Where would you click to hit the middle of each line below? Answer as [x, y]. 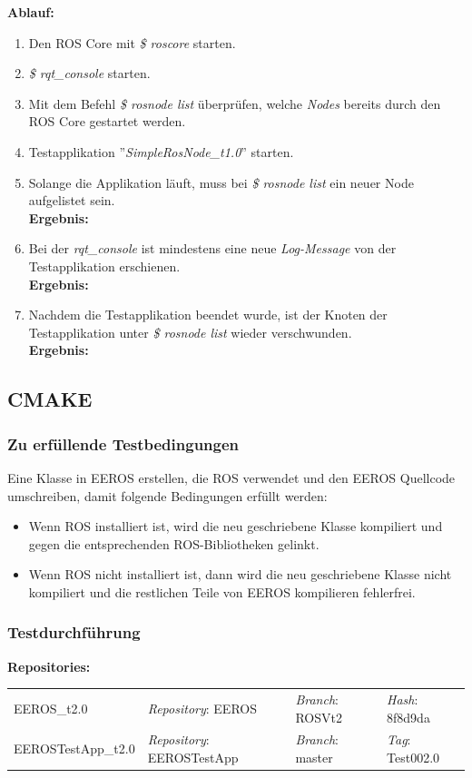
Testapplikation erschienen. [104, 266]
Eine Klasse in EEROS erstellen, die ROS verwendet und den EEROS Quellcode [231, 477]
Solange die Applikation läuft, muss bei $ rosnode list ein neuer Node [221, 182]
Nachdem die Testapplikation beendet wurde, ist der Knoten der [208, 315]
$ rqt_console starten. [89, 73]
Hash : [403, 699]
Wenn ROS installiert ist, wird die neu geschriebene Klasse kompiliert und [236, 526]
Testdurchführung [74, 632]
